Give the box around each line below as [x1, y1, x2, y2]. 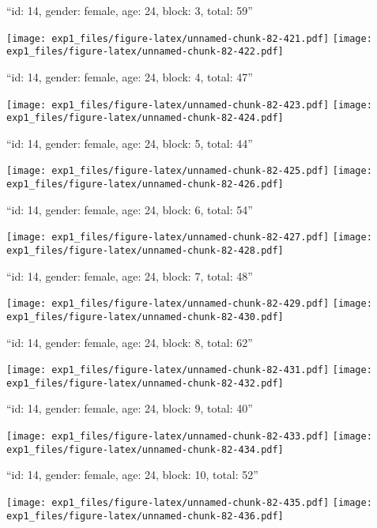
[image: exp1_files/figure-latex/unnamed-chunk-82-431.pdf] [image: [6, 364, 372, 376]
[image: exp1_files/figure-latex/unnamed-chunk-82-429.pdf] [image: [6, 298, 372, 310]
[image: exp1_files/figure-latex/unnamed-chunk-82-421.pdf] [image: [6, 32, 372, 44]
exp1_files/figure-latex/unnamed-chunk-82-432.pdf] [6, 377, 284, 389]
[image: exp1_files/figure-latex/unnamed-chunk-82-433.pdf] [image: [6, 431, 372, 443]
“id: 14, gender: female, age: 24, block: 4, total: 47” [6, 68, 253, 85]
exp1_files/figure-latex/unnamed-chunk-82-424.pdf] [6, 112, 284, 124]
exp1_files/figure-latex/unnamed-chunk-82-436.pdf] [6, 510, 284, 522]
